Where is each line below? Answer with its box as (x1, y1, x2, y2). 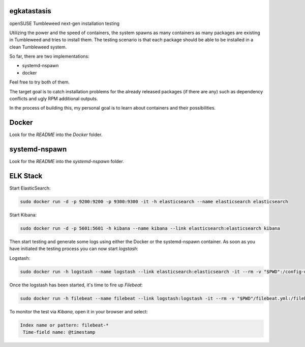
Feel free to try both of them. (9, 79, 70, 85)
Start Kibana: (9, 212, 37, 218)
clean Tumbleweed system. (9, 44, 67, 50)
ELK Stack (9, 172, 43, 180)
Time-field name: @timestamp (23, 329, 96, 335)
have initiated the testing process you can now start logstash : (9, 246, 138, 252)
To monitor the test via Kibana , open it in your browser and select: (9, 308, 148, 314)
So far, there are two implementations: (9, 54, 90, 60)
